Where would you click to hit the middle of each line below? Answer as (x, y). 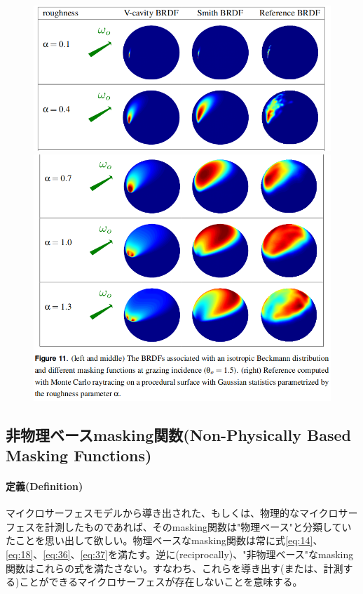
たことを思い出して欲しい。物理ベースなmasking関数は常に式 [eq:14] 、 (164, 540)
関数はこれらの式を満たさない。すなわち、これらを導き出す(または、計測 (174, 568)
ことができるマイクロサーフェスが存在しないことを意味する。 (161, 582)
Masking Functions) (79, 455)
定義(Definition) (44, 486)
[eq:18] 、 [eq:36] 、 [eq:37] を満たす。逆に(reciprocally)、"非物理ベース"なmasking (180, 554)
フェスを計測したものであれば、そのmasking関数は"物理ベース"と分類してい (179, 526)
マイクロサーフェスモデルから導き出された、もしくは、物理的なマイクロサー (182, 513)
